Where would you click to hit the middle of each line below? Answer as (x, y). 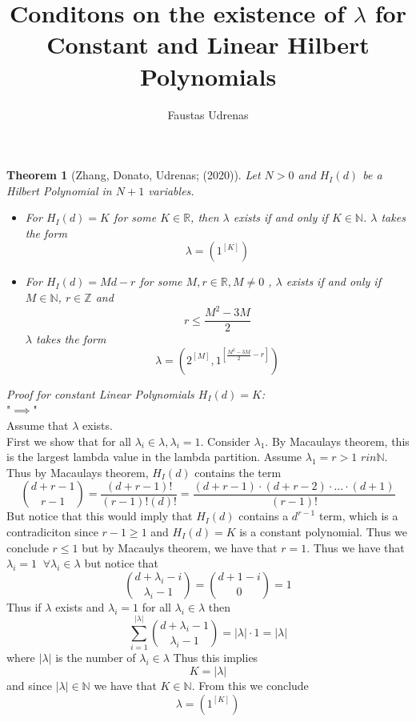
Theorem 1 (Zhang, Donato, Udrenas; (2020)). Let (134, 175)
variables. (171, 190)
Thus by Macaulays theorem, (78, 472)
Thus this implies (216, 658)
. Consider (225, 441)
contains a (264, 516)
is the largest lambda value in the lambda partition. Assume (154, 457)
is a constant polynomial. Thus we (324, 531)
